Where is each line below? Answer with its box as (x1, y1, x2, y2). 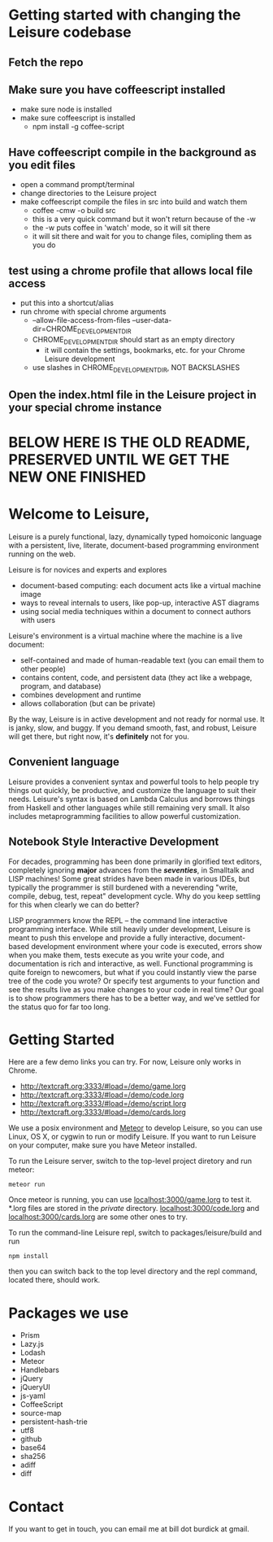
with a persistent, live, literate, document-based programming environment (8, 540, 259, 550)
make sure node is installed (19, 104, 112, 115)
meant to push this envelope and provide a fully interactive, (8, 933, 207, 943)
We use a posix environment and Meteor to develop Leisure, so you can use (8, 1123, 262, 1133)
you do (32, 240, 56, 250)
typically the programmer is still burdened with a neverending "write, (8, 882, 238, 892)
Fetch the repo (8, 55, 84, 69)
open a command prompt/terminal (19, 180, 136, 189)
